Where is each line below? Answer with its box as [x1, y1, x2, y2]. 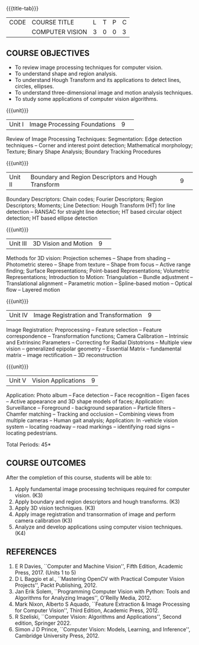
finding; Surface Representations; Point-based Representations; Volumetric [6, 267, 190, 274]
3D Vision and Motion [32, 239, 93, 248]
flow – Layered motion [6, 286, 60, 293]
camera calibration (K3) [14, 517, 73, 524]
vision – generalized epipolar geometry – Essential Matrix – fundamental [6, 345, 182, 352]
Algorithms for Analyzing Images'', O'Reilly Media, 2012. [14, 594, 152, 601]
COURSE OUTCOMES [6, 458, 86, 468]
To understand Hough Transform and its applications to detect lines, [14, 77, 181, 83]
